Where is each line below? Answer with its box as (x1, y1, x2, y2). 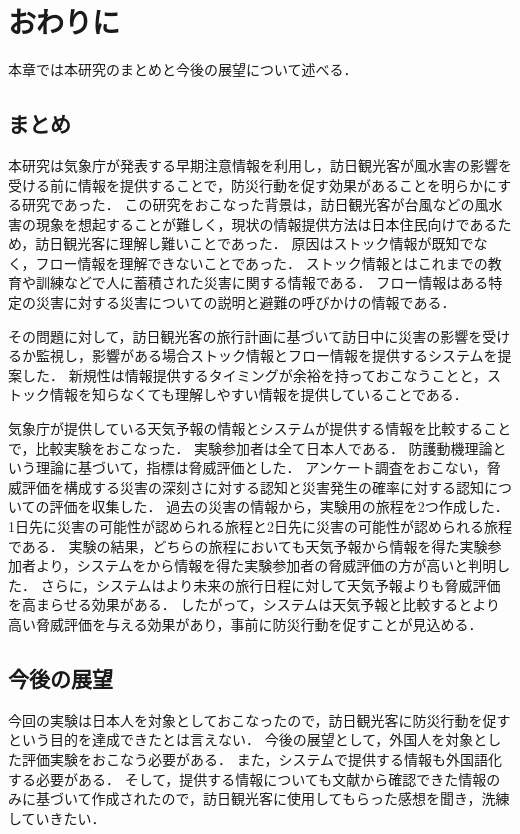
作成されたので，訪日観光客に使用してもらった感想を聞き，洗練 (91, 788, 510, 809)
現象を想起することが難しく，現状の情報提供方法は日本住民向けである (35, 213, 498, 234)
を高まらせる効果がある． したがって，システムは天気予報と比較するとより (8, 594, 500, 615)
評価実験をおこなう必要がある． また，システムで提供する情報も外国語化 (21, 748, 502, 769)
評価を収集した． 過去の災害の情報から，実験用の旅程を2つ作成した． (49, 496, 509, 517)
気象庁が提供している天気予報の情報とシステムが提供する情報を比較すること (8, 418, 512, 439)
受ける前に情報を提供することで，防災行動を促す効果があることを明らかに (8, 174, 498, 195)
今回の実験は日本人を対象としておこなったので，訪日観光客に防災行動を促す (8, 709, 511, 730)
